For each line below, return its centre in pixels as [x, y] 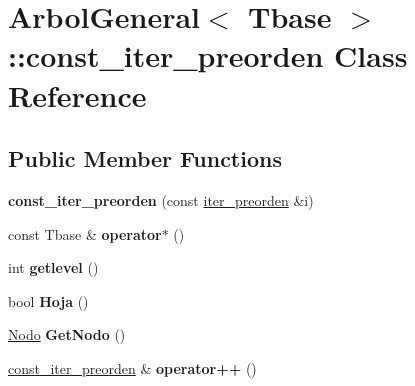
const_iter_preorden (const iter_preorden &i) [161, 199]
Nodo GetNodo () [67, 334]
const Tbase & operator [85, 233]
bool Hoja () [48, 300]
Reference [77, 94]
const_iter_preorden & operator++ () [132, 367]
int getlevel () [53, 267]
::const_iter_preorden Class [208, 55]
